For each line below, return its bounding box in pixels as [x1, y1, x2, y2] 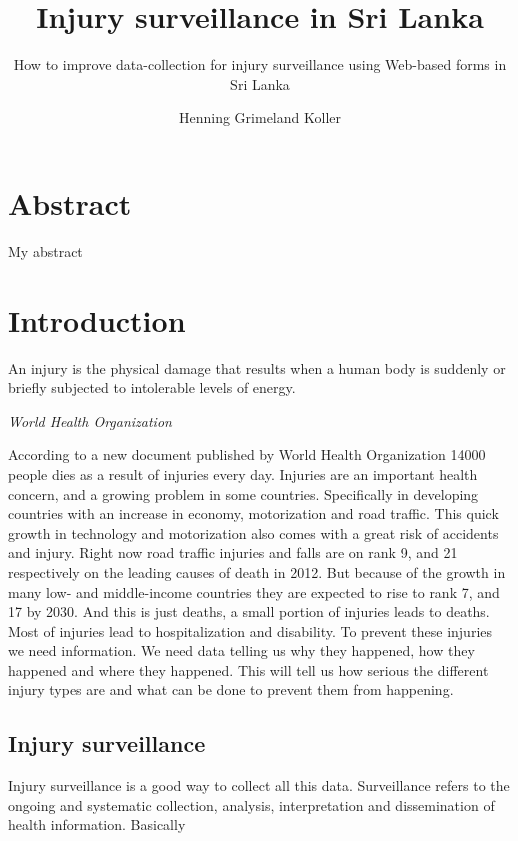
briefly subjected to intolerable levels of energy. [8, 377, 296, 398]
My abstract [8, 240, 83, 261]
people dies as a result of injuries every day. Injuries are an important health [8, 463, 478, 484]
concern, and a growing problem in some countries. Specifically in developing [8, 483, 479, 504]
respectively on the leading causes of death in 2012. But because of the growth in [8, 561, 506, 582]
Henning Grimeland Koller [179, 107, 341, 128]
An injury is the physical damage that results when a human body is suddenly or [8, 357, 506, 378]
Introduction [8, 299, 186, 340]
